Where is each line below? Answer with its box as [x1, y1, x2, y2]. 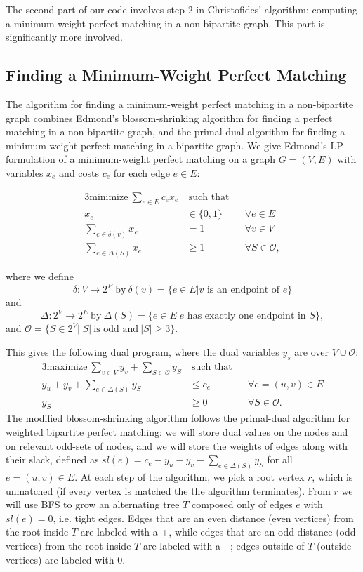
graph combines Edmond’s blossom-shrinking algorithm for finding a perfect [6, 110, 333, 125]
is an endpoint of [206, 285, 280, 295]
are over [294, 344, 329, 359]
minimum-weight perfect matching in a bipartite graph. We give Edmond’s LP [6, 138, 343, 152]
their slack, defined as [6, 452, 99, 467]
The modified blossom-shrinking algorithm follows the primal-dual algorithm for [6, 411, 350, 425]
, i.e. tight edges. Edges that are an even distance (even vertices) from [53, 510, 354, 525]
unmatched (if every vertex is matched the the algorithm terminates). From [6, 483, 331, 498]
